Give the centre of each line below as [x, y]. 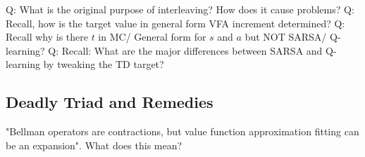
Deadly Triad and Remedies [110, 102]
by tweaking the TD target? [104, 64]
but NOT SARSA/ [286, 37]
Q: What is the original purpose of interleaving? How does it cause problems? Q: [180, 9]
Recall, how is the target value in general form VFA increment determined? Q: [175, 23]
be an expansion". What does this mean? [94, 145]
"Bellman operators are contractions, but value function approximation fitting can [182, 131]
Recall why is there [47, 37]
